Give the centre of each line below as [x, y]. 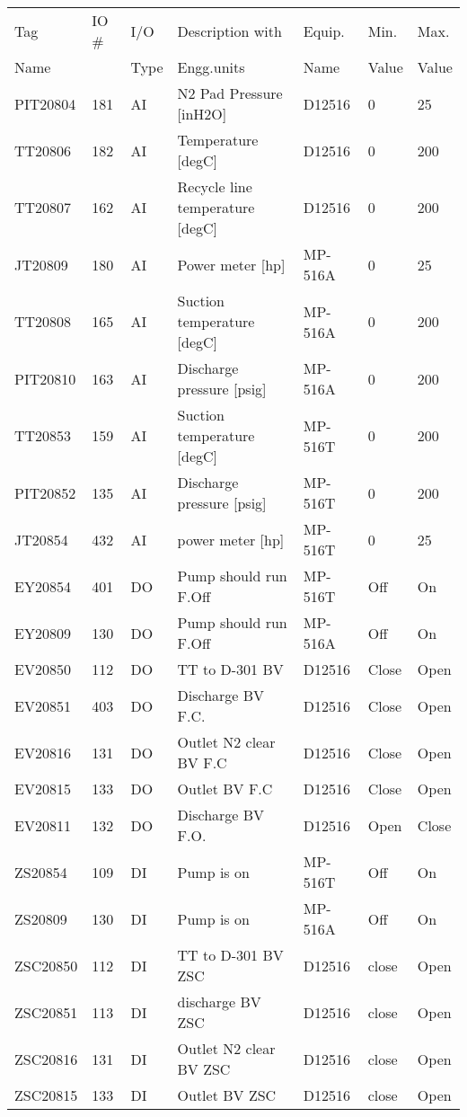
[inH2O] [202, 114]
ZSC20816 [46, 1059]
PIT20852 [45, 492]
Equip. [324, 31]
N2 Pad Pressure [230, 93]
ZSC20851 [46, 1012]
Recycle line [215, 186]
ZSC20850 [46, 965]
